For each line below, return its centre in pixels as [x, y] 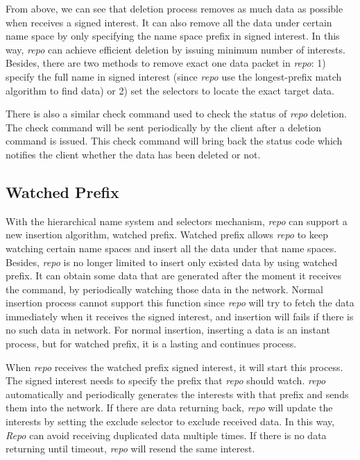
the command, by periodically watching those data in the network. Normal [164, 289]
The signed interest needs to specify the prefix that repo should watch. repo [166, 380]
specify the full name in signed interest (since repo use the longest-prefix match [174, 76]
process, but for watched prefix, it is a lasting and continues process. [151, 344]
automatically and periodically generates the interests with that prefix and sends [177, 394]
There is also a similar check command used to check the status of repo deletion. [176, 114]
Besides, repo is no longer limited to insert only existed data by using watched [172, 262]
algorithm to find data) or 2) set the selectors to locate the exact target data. [170, 90]
